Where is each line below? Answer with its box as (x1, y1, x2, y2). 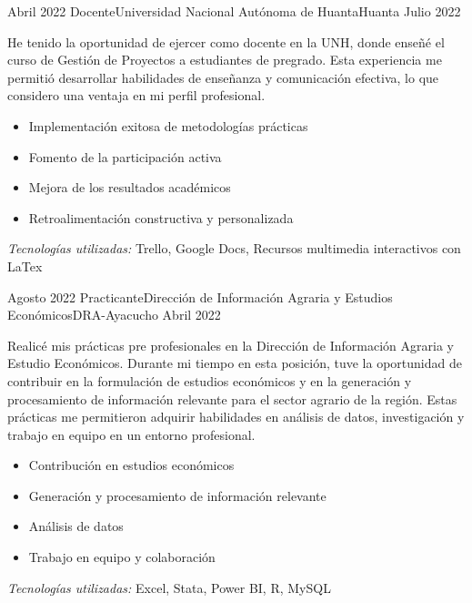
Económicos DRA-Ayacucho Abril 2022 (7, 305, 221, 324)
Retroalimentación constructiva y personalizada (28, 208, 294, 227)
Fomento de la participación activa (28, 147, 222, 166)
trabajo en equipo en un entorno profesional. (7, 424, 256, 444)
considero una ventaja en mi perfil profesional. (7, 86, 266, 105)
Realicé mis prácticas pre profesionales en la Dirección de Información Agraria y (7, 335, 454, 354)
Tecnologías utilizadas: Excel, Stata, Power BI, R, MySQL (7, 577, 331, 597)
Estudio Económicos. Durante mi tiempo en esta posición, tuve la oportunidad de (7, 353, 462, 373)
